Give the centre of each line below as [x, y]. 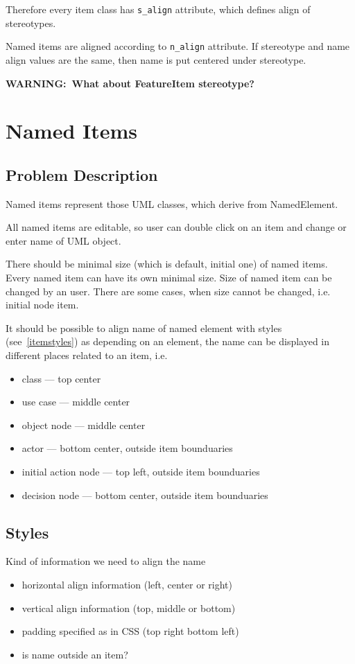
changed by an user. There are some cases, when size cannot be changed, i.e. [168, 291]
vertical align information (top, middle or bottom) [129, 608]
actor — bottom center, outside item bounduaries [127, 448]
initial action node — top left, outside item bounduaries [141, 471]
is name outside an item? [75, 654]
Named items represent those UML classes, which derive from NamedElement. [172, 203]
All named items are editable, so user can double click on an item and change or [176, 227]
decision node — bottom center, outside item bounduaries [145, 495]
